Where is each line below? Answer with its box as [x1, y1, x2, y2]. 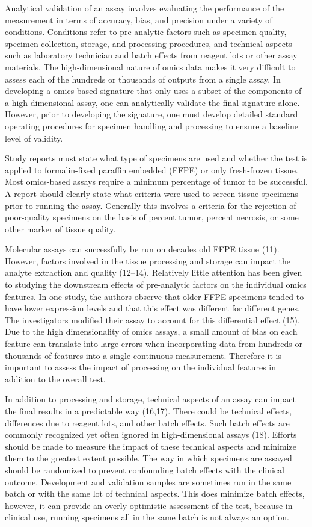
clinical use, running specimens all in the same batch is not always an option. [5, 511, 289, 523]
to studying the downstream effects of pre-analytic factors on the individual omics [5, 278, 307, 291]
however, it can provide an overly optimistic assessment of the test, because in [5, 499, 293, 511]
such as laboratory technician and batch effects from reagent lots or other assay [5, 49, 298, 61]
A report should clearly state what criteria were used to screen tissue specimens [5, 187, 299, 199]
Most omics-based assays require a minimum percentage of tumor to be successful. [5, 175, 308, 188]
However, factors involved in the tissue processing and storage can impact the [5, 254, 291, 267]
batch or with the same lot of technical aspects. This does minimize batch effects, [5, 487, 305, 500]
